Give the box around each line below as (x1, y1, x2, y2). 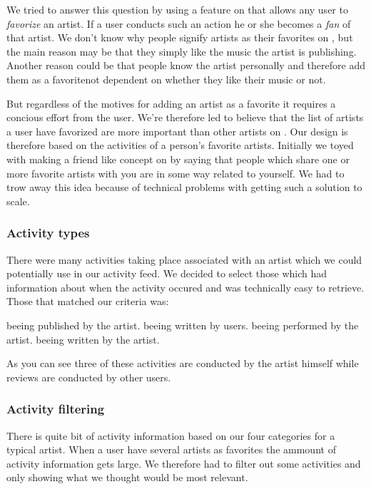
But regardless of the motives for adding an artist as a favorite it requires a (6, 96, 336, 110)
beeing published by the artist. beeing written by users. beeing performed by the (6, 317, 359, 332)
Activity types (6, 224, 90, 242)
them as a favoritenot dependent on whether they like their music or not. (6, 71, 326, 86)
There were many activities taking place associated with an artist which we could (6, 252, 362, 267)
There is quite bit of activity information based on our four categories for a (6, 428, 335, 443)
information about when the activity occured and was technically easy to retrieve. (6, 279, 365, 294)
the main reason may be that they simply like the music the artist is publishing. (6, 43, 357, 58)
